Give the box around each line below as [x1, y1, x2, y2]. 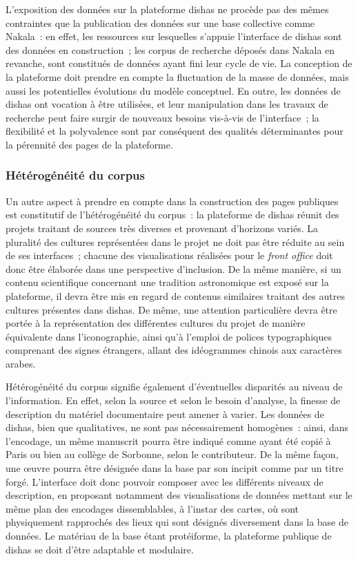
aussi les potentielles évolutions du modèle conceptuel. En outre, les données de [6, 83, 341, 97]
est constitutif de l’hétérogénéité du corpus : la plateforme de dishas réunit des [6, 207, 339, 222]
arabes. [6, 356, 36, 370]
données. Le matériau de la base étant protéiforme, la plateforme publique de [6, 529, 332, 542]
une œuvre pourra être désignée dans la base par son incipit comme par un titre [6, 461, 344, 475]
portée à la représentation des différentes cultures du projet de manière [6, 316, 306, 330]
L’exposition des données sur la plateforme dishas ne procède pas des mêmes [6, 2, 329, 16]
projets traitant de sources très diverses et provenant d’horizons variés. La [6, 220, 318, 235]
